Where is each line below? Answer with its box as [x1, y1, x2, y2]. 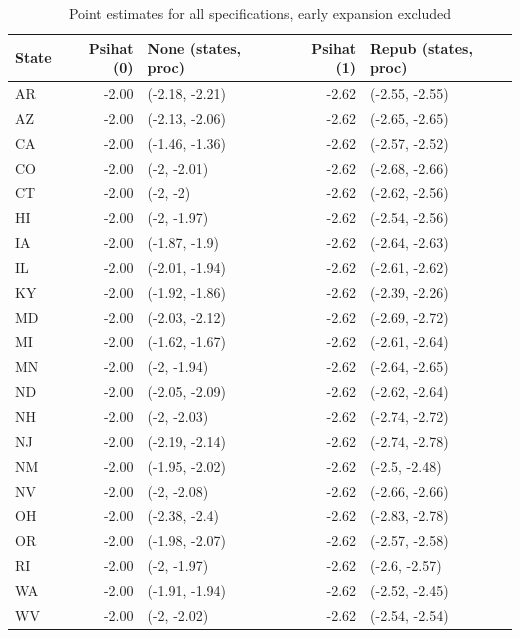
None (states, [147, 37, 242, 58]
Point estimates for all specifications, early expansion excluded [68, 3, 452, 23]
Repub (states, [370, 37, 473, 58]
